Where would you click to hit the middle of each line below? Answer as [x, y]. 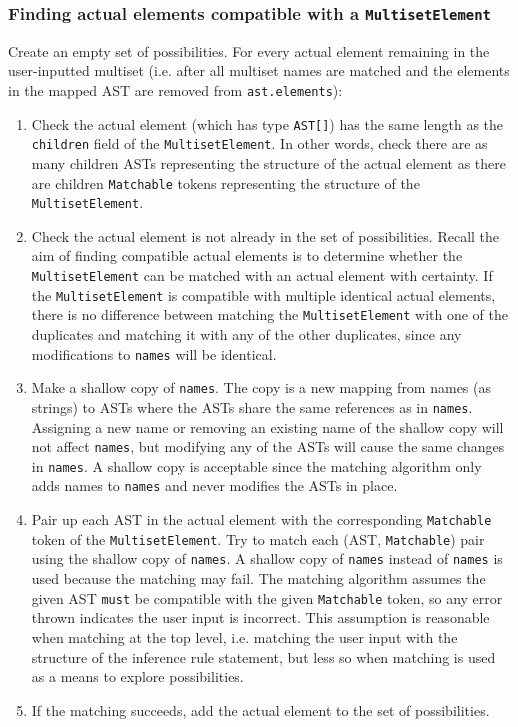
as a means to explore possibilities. [137, 676]
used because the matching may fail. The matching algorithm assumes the [258, 578]
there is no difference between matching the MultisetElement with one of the [269, 314]
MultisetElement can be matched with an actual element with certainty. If [262, 275]
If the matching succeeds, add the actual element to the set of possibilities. [260, 709]
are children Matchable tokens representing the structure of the [225, 182]
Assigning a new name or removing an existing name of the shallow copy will [267, 426]
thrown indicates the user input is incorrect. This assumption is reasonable [260, 617]
